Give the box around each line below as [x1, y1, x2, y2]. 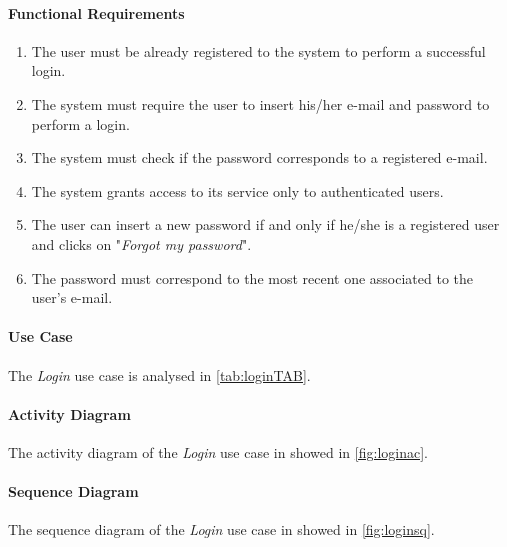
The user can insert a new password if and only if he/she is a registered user [31, 214, 500, 235]
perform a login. [31, 113, 130, 134]
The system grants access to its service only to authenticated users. [31, 180, 444, 201]
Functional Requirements [8, 2, 185, 23]
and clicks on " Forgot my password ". [31, 233, 252, 254]
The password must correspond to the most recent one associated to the [31, 267, 474, 288]
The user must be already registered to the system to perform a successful [31, 40, 486, 61]
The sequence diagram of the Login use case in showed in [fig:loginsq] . [8, 519, 435, 540]
